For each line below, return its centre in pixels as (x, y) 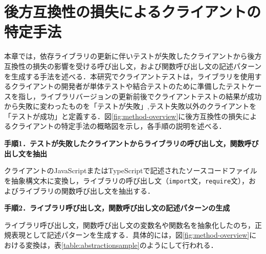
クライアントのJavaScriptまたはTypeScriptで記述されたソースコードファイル (131, 170)
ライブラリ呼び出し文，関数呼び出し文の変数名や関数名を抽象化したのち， (129, 225)
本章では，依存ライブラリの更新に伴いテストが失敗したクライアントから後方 (133, 56)
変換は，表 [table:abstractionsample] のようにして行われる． (121, 245)
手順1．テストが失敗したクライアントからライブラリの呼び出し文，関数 (124, 143)
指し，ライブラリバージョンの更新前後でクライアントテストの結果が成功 (140, 96)
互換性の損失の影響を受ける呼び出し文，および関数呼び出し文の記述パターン (133, 66)
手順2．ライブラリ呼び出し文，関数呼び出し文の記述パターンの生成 (117, 208)
